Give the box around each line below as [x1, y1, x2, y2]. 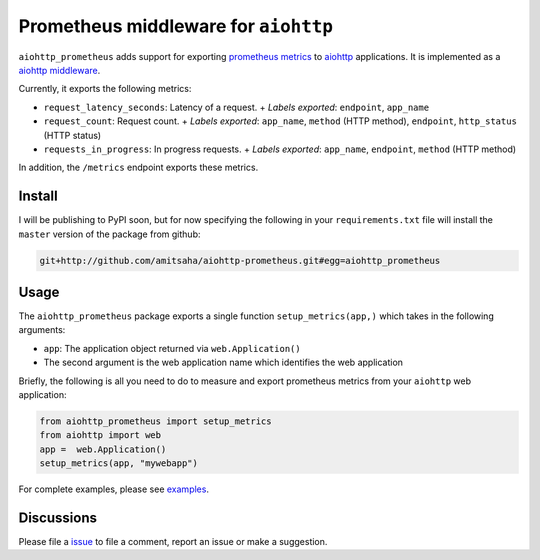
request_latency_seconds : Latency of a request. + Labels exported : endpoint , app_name [43, 101, 430, 113]
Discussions [18, 509, 97, 526]
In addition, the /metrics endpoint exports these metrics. [18, 161, 259, 174]
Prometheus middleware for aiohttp [18, 15, 334, 37]
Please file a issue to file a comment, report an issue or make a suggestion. [18, 536, 328, 548]
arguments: [18, 324, 66, 336]
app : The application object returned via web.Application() [43, 342, 301, 354]
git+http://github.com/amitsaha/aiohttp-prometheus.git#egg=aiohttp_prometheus [39, 255, 441, 266]
